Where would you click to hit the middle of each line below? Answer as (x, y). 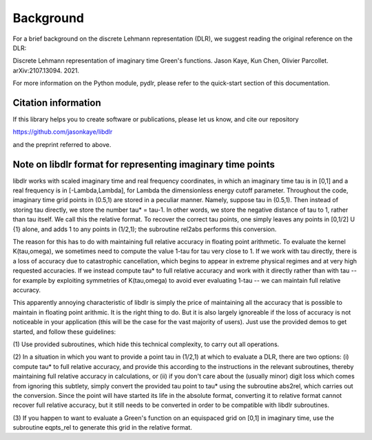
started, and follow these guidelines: (64, 332)
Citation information (57, 102)
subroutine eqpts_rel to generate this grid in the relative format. (102, 428)
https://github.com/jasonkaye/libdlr (63, 132)
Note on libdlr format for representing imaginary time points (144, 164)
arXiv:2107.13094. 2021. (46, 70)
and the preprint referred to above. (62, 144)
